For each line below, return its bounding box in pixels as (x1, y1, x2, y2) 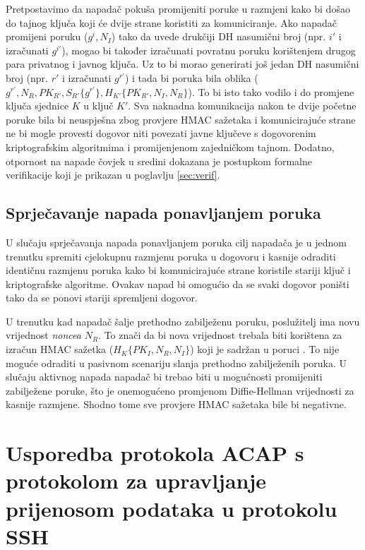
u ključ (83, 98, 114, 113)
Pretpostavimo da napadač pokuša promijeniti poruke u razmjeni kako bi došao (6, 1, 350, 16)
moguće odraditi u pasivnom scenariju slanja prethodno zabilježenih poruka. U (6, 355, 347, 370)
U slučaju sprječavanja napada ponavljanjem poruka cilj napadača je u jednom (6, 234, 347, 249)
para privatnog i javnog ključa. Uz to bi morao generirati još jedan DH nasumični (6, 56, 359, 71)
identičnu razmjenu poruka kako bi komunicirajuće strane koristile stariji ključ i (6, 263, 351, 277)
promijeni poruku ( (6, 29, 88, 44)
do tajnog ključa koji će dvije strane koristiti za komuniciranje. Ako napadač (6, 15, 337, 30)
